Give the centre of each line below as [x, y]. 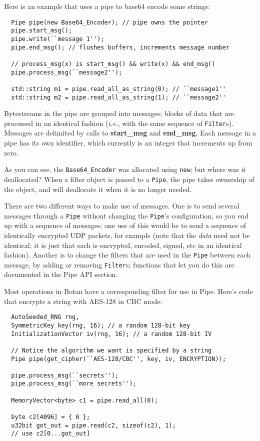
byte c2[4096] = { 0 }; [50, 417]
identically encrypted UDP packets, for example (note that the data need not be [127, 235]
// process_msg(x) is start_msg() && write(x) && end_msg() [113, 64]
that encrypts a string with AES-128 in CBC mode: [83, 301]
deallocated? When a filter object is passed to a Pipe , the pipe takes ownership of [129, 179]
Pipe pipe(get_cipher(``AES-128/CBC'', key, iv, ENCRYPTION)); [118, 359]
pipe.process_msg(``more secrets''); [74, 384]
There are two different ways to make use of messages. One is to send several [122, 206]
